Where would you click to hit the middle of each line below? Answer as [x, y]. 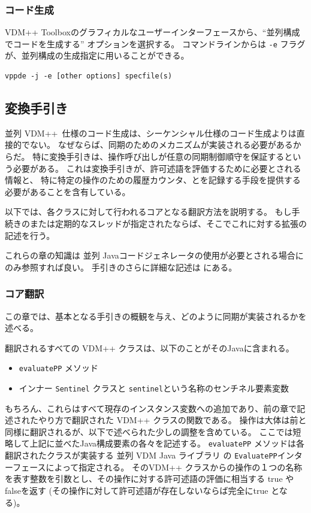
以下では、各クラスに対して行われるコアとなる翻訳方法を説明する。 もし [148, 212]
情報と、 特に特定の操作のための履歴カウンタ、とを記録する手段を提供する [153, 180]
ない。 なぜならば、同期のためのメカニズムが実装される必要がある [161, 145]
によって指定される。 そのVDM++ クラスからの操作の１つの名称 [174, 467]
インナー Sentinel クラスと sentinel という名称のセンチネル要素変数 [154, 388]
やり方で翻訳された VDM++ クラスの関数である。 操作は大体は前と [172, 420]
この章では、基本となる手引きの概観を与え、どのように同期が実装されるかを [156, 316]
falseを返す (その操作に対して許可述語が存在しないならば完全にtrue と [142, 490]
